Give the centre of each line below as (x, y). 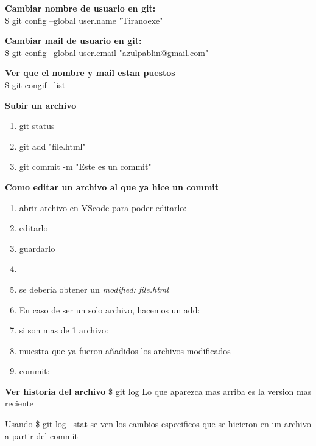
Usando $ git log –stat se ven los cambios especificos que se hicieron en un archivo (158, 424)
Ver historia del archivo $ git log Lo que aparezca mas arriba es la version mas (158, 391)
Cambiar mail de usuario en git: (73, 40)
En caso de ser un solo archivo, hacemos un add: (110, 309)
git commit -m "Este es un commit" (85, 166)
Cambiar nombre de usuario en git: (80, 8)
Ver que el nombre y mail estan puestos (90, 73)
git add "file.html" (52, 146)
